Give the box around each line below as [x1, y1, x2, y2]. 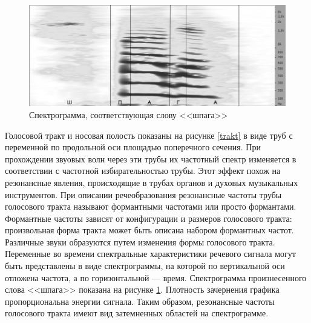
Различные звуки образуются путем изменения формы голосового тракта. [5, 235, 275, 248]
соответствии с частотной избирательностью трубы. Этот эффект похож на [5, 164, 281, 177]
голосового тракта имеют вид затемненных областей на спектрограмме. [5, 307, 269, 319]
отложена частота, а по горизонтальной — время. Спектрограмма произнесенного [5, 271, 307, 284]
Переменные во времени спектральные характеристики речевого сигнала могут [5, 247, 296, 260]
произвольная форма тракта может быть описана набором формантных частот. [5, 224, 294, 236]
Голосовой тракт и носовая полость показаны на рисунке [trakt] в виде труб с [5, 128, 293, 141]
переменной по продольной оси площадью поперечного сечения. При [5, 141, 261, 153]
